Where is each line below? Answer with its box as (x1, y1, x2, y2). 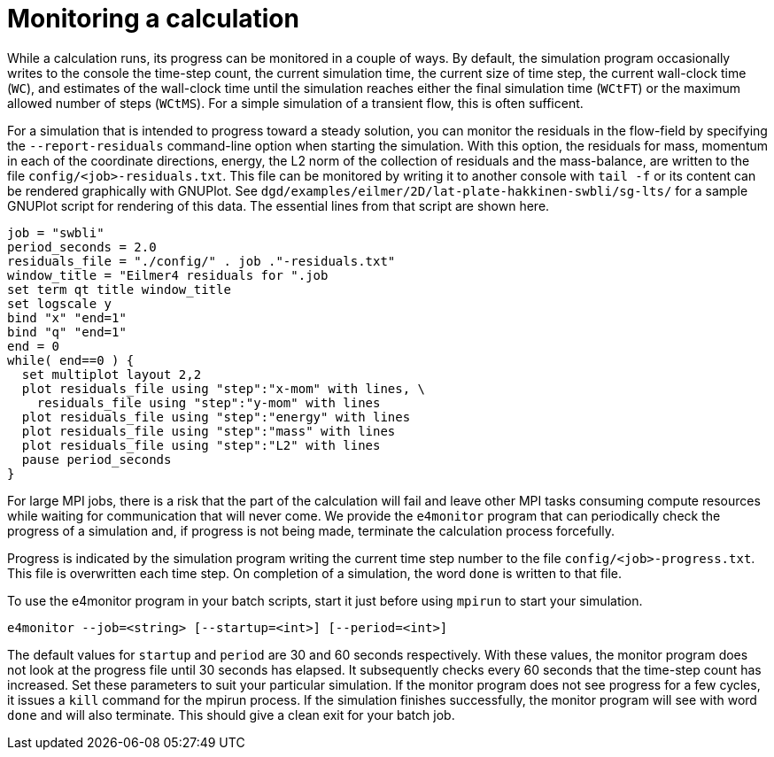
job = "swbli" (7, 225, 104, 240)
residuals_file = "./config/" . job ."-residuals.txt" (7, 253, 396, 268)
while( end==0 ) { (7, 352, 135, 367)
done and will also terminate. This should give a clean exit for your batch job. (7, 707, 455, 722)
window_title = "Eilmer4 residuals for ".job (7, 267, 329, 282)
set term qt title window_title (7, 282, 231, 297)
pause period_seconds (21, 452, 172, 467)
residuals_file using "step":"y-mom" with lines (36, 395, 381, 410)
